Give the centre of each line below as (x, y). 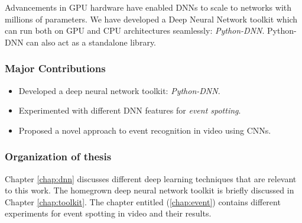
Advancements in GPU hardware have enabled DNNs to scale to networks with (148, 7)
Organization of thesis (58, 156)
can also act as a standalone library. (91, 42)
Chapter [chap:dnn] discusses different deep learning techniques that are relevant (151, 178)
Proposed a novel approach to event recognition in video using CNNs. (145, 130)
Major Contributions (55, 68)
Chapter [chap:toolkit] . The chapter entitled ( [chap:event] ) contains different (143, 201)
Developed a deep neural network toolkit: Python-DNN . (119, 90)
